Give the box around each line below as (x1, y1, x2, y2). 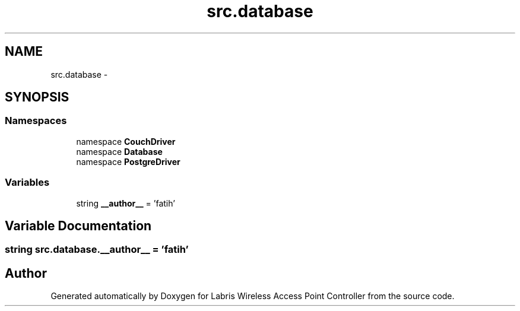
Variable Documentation (5, 218, 152, 233)
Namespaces (5, 115, 67, 127)
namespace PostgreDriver (76, 156, 180, 167)
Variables (5, 176, 50, 189)
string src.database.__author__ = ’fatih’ (5, 243, 189, 256)
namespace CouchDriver (76, 136, 176, 147)
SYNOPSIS (5, 90, 69, 105)
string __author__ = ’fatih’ (76, 198, 175, 208)
